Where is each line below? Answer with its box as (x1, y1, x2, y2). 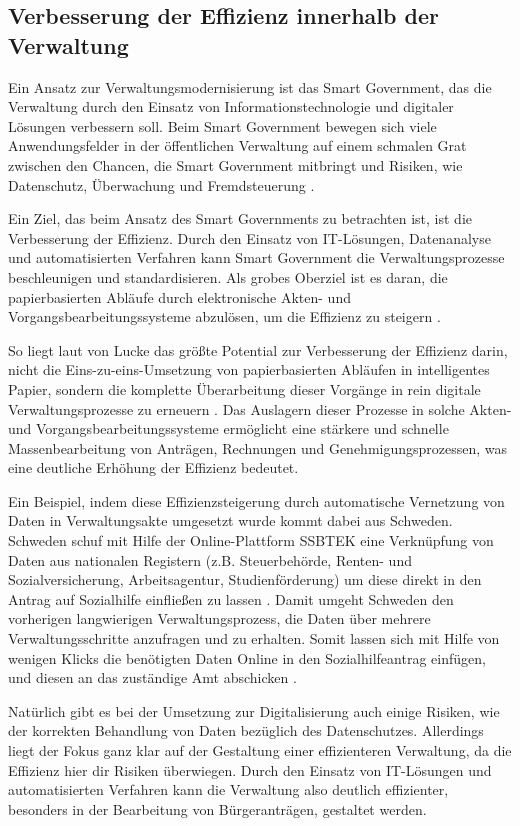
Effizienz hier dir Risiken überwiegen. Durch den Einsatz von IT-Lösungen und (8, 759, 492, 780)
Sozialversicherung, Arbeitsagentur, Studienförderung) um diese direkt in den (8, 569, 482, 590)
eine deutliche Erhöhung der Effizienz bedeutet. (8, 457, 299, 478)
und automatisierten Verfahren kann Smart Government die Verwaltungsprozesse (8, 247, 505, 268)
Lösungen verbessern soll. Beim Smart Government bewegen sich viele (8, 115, 437, 136)
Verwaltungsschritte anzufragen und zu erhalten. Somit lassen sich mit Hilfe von (8, 628, 500, 649)
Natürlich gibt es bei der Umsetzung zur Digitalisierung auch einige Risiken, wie (8, 700, 500, 721)
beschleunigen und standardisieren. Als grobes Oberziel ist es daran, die (8, 266, 448, 287)
